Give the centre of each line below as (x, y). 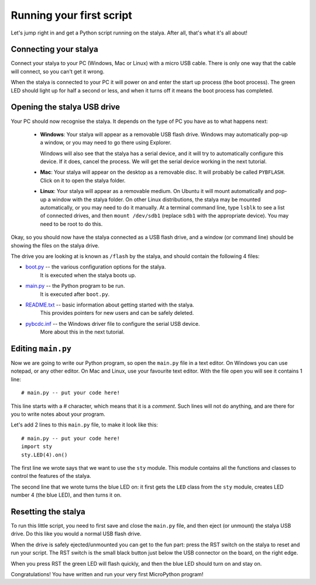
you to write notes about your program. (58, 414)
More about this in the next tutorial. (83, 332)
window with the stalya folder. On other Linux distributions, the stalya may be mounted (156, 199)
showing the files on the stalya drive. (55, 245)
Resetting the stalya (48, 512)
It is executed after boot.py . (75, 294)
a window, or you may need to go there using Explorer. (106, 143)
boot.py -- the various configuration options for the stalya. (96, 267)
